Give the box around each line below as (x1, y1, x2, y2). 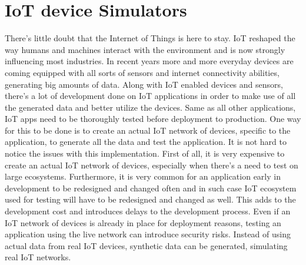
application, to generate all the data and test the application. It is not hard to (5, 135, 287, 148)
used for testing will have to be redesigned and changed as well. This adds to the (5, 193, 296, 206)
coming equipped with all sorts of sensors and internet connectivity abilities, (5, 66, 280, 78)
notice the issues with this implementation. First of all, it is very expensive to (5, 147, 285, 160)
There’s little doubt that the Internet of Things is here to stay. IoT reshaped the (5, 32, 295, 44)
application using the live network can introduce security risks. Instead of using (5, 228, 291, 240)
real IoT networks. (5, 251, 71, 263)
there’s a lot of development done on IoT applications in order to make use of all (5, 90, 296, 102)
